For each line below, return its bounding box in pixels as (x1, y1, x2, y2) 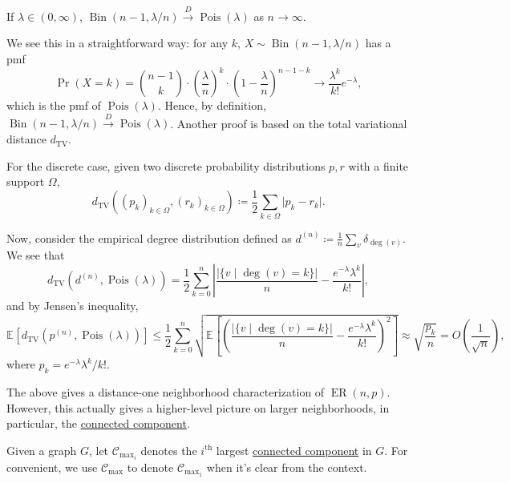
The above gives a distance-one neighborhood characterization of (6, 384, 325, 400)
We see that (6, 247, 65, 264)
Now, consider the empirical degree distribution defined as (6, 229, 292, 246)
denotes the (140, 441, 197, 458)
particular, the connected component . (6, 415, 190, 432)
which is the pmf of (6, 97, 101, 114)
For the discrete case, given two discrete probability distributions (6, 157, 326, 174)
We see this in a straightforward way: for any (6, 34, 229, 51)
